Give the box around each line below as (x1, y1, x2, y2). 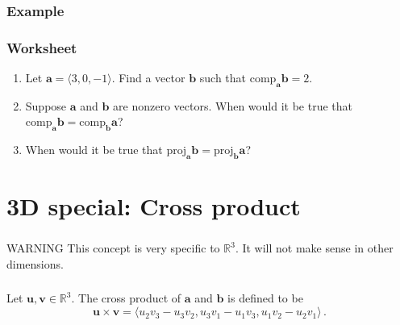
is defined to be (227, 290, 303, 306)
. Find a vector (111, 69, 185, 86)
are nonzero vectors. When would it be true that (113, 97, 353, 114)
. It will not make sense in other (235, 240, 394, 256)
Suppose (25, 97, 67, 114)
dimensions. (6, 255, 64, 272)
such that (199, 69, 247, 86)
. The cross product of (71, 290, 181, 306)
